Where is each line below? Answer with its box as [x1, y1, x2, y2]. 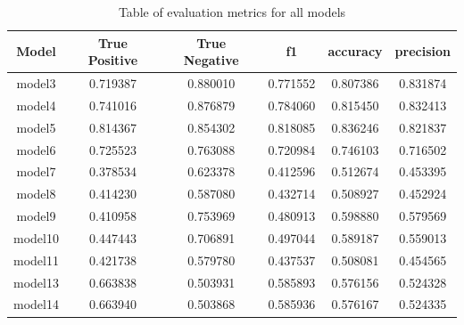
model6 [16, 140, 56, 158]
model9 [16, 207, 56, 225]
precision [394, 42, 451, 61]
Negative [183, 51, 239, 69]
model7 [16, 162, 56, 181]
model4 [16, 95, 56, 114]
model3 [16, 74, 56, 93]
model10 [13, 228, 59, 247]
